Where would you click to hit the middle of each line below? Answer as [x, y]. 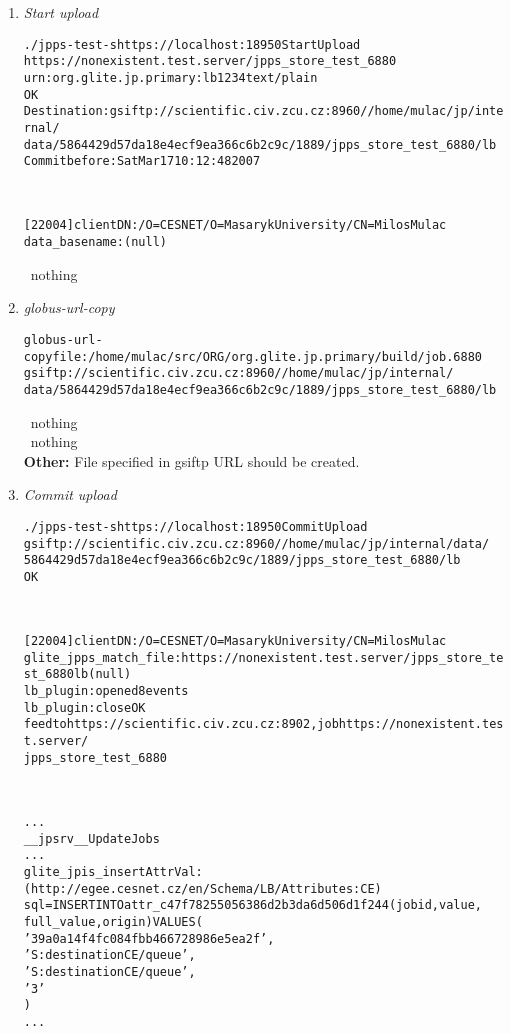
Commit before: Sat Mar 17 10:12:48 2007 [142, 161]
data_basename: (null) [95, 242]
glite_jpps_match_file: [102, 657]
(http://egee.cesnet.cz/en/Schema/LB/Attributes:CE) [202, 888]
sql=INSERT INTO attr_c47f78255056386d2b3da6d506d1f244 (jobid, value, [252, 905]
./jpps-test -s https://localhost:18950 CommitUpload [195, 526]
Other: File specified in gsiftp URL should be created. [191, 460]
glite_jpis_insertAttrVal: [113, 871]
